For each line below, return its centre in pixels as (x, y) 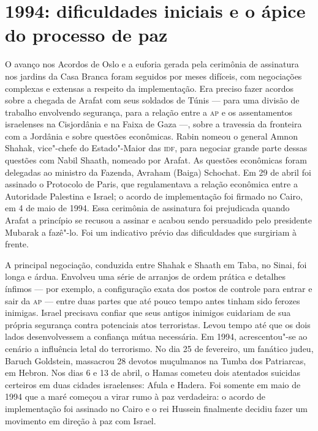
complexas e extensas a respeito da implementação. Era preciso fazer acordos (149, 88)
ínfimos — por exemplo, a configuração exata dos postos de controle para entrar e (159, 288)
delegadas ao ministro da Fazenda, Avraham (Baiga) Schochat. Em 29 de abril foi (158, 172)
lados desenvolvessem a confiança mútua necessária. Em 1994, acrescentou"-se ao (156, 336)
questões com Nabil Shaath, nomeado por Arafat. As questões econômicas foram (156, 160)
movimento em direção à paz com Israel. (81, 420)
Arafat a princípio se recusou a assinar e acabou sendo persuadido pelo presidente (158, 220)
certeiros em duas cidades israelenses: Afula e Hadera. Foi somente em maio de (153, 384)
